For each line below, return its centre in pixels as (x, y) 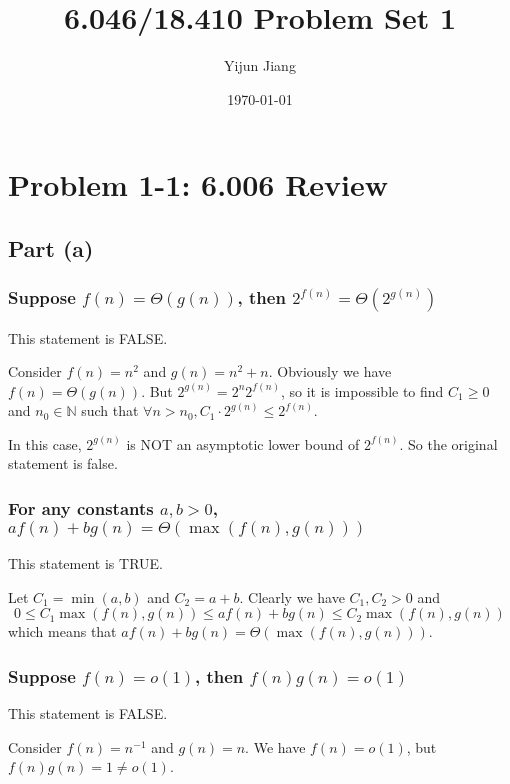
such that (110, 410)
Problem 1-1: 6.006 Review (198, 184)
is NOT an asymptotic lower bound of (243, 443)
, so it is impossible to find (362, 390)
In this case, (45, 443)
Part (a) (51, 247)
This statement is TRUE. (85, 563)
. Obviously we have (330, 371)
